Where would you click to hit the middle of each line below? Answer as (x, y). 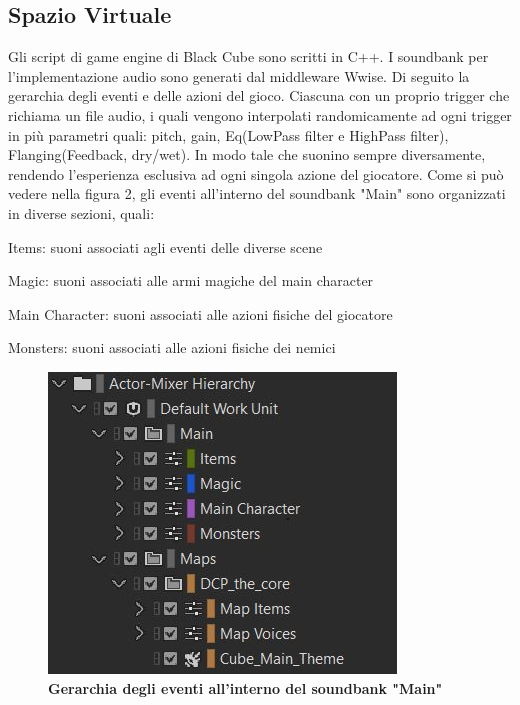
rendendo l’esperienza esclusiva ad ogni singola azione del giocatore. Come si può (256, 173)
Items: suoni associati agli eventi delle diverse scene (165, 246)
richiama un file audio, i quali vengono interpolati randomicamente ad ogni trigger (260, 114)
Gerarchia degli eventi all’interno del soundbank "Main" (245, 687)
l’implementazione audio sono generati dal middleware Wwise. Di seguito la (239, 75)
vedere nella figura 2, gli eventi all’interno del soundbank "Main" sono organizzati (257, 193)
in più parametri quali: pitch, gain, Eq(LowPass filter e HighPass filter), (228, 134)
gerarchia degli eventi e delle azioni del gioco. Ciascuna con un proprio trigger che (259, 95)
